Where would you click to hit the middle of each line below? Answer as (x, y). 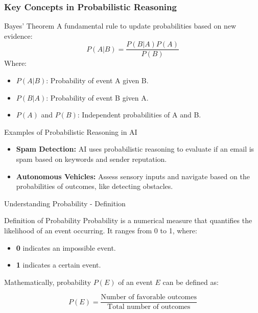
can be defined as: (191, 282)
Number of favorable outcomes (149, 297)
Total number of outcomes (149, 307)
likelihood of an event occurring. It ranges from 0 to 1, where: (101, 230)
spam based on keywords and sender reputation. (91, 159)
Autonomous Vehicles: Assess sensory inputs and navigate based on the (133, 176)
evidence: (18, 35)
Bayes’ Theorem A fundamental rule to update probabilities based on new (120, 26)
